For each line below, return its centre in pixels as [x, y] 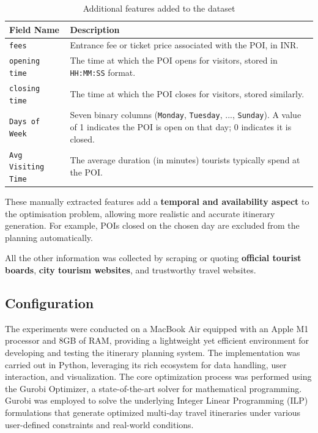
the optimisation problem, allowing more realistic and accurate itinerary [140, 213]
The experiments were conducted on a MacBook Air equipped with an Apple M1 [157, 328]
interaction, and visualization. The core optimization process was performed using [158, 376]
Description [95, 29]
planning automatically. [49, 237]
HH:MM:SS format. [103, 72]
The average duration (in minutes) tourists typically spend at [185, 160]
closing [25, 88]
